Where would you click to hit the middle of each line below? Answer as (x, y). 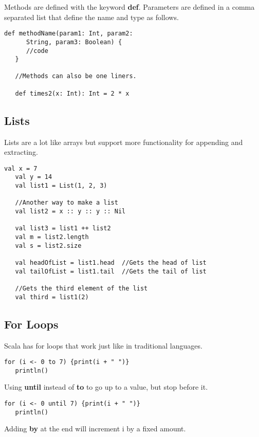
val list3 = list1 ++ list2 (63, 229)
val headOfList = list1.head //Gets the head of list (111, 263)
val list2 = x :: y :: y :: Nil (70, 212)
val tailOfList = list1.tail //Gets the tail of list (111, 271)
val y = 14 (34, 177)
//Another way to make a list (67, 203)
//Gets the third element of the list (81, 289)
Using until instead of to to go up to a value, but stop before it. (106, 387)
